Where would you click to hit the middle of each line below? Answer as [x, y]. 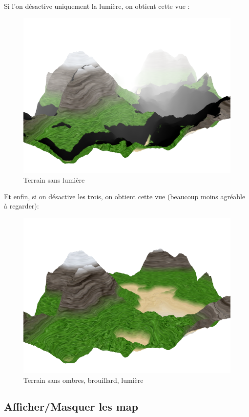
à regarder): [21, 206]
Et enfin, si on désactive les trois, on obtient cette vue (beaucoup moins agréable [125, 196]
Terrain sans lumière [54, 180]
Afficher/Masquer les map [71, 406]
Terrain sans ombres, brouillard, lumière [83, 380]
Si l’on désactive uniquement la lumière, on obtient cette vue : [97, 6]
